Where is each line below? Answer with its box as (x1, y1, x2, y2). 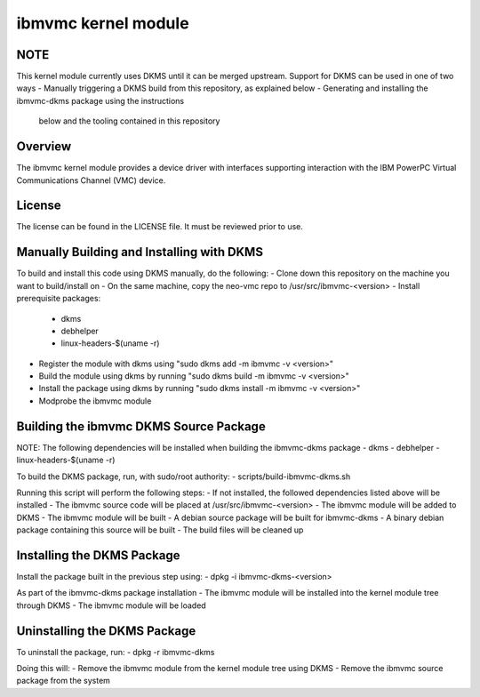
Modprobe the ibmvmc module (38, 396, 152, 406)
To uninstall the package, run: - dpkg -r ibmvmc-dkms (16, 646, 215, 657)
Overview (16, 139, 72, 155)
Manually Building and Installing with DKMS (16, 244, 264, 260)
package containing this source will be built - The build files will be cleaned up (16, 525, 304, 535)
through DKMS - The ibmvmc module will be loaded (16, 600, 206, 611)
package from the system (16, 676, 111, 686)
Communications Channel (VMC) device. (16, 174, 166, 186)
